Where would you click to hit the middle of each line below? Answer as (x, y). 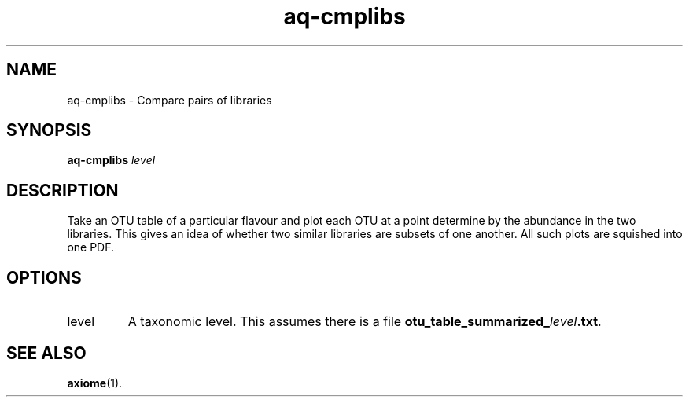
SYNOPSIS (49, 130)
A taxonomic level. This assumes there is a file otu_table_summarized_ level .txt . (365, 322)
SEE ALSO (46, 353)
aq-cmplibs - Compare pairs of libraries (169, 100)
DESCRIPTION (63, 190)
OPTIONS (44, 277)
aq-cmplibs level (111, 160)
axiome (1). (95, 383)
